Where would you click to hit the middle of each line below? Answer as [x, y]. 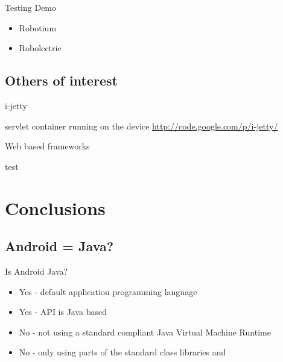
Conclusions [55, 208]
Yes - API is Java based [63, 312]
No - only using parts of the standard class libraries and [122, 352]
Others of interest [61, 80]
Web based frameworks [47, 146]
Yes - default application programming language [108, 291]
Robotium [38, 27]
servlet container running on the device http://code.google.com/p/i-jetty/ [141, 126]
